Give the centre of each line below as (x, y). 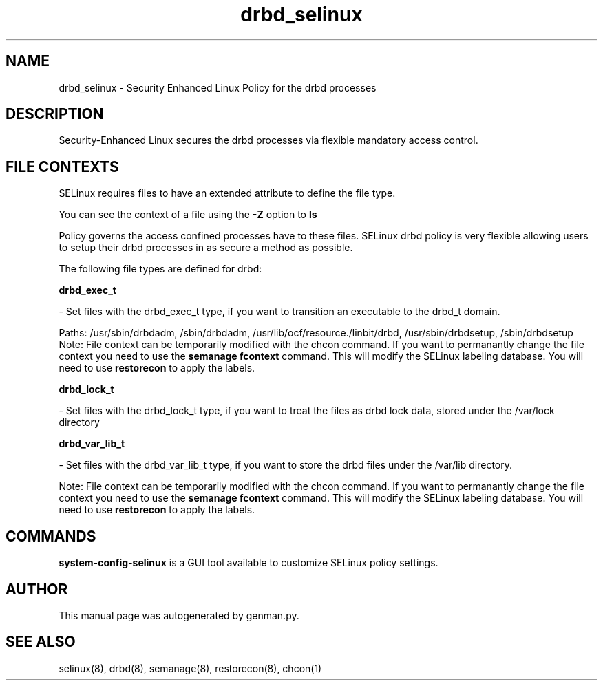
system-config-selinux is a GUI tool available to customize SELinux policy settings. (248, 563)
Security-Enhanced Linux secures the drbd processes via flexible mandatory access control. (268, 140)
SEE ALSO (41, 642)
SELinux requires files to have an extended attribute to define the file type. (227, 193)
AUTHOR (37, 589)
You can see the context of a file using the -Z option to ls (188, 215)
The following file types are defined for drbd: (160, 269)
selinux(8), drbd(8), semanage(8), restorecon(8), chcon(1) (190, 668)
